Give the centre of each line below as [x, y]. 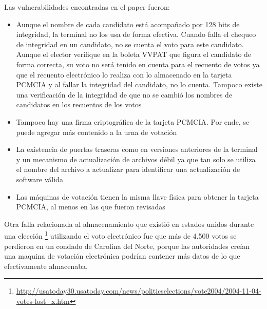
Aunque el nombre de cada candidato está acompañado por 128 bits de [128, 24]
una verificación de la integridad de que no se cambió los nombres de [124, 94]
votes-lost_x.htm [43, 301]
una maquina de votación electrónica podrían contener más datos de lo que [122, 256]
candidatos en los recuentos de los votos [79, 104]
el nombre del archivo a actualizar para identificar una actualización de [128, 169]
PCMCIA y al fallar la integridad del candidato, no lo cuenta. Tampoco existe [139, 84]
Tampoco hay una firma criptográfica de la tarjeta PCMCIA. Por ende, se [133, 121]
